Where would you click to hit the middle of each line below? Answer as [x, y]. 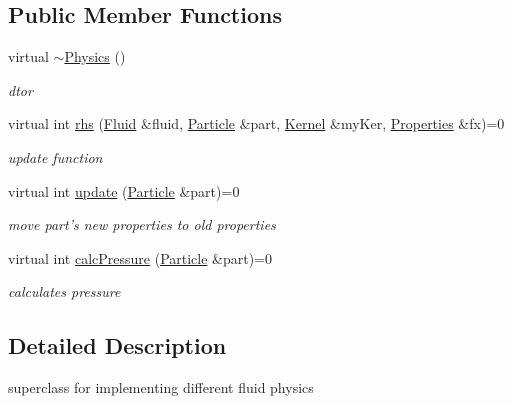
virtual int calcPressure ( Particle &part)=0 [140, 257]
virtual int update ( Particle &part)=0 [124, 190]
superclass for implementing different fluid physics [161, 387]
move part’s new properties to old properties [142, 224]
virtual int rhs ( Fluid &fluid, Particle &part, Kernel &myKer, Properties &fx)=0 [256, 123]
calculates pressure [64, 291]
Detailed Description [117, 345]
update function [55, 156]
